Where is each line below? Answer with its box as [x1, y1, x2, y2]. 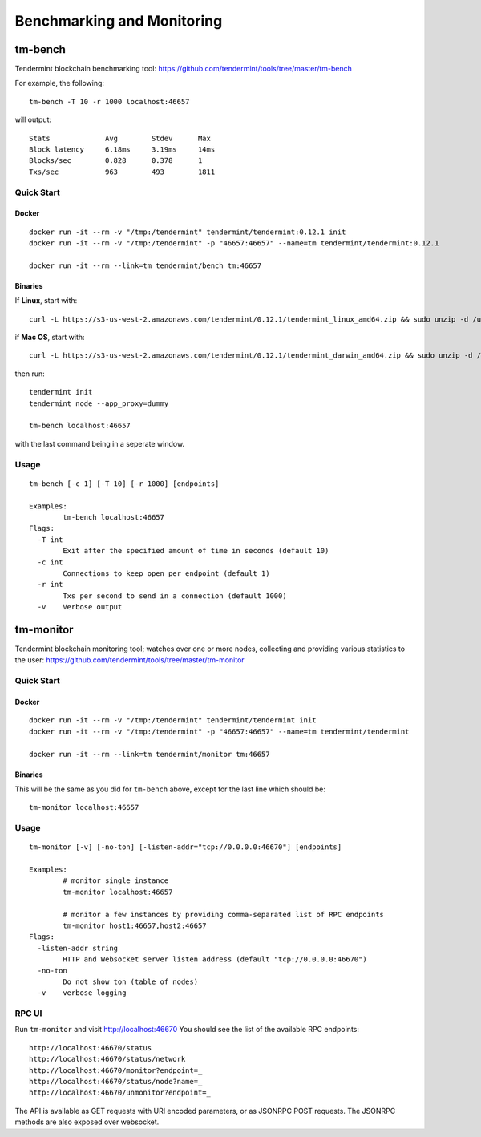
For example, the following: [14, 79, 104, 88]
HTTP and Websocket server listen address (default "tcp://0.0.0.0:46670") [63, 955, 368, 964]
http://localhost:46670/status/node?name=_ [29, 1077, 203, 1086]
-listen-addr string [37, 943, 119, 953]
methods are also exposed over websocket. [14, 1117, 160, 1127]
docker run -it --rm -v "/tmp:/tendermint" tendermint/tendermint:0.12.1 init [29, 227, 346, 237]
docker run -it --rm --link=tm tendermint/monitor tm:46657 [29, 750, 270, 759]
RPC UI [14, 1008, 42, 1019]
